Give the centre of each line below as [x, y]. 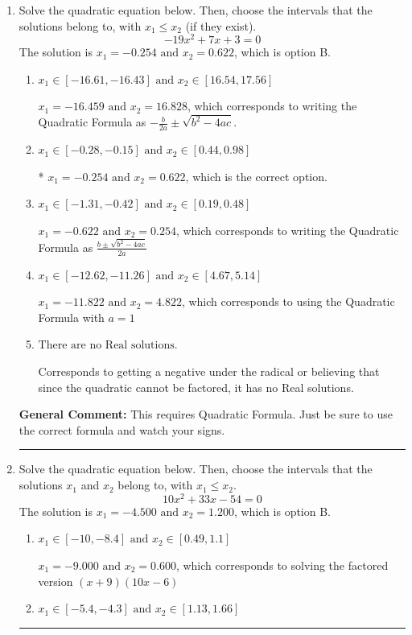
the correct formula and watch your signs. [122, 429]
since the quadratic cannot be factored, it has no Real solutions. [196, 387]
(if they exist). [221, 25]
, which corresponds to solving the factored [282, 565]
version [56, 581]
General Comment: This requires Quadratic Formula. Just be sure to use [206, 414]
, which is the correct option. [256, 176]
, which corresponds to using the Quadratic [288, 301]
